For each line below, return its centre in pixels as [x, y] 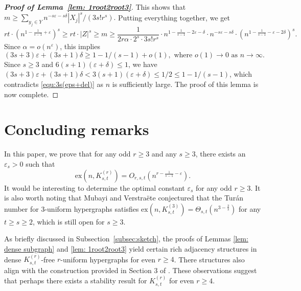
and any [164, 154]
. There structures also [209, 259]
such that [40, 163]
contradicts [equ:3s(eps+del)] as [54, 84]
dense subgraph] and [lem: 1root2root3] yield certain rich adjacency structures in [131, 248]
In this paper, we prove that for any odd [67, 154]
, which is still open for [68, 221]
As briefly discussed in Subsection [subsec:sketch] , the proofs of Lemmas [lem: [126, 239]
